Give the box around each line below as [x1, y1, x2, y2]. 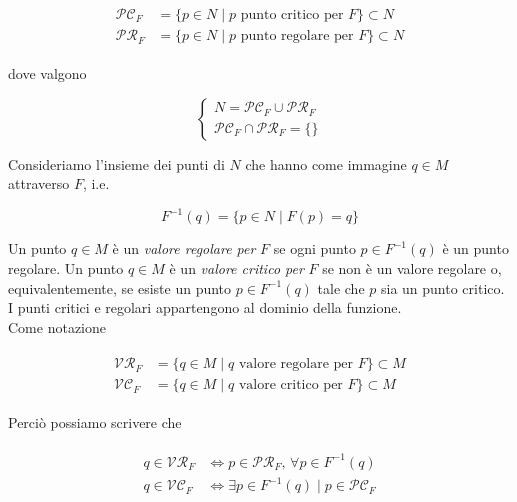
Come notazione [8, 316, 106, 337]
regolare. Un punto [8, 257, 124, 278]
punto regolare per [240, 29, 354, 44]
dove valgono [8, 63, 87, 84]
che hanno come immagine [245, 153, 407, 174]
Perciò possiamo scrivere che [8, 412, 182, 433]
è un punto [442, 238, 509, 259]
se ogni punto [273, 238, 356, 259]
